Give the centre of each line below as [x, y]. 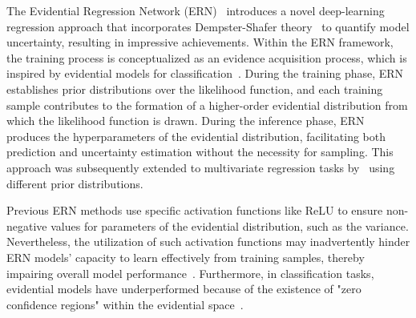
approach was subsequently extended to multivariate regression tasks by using [201, 167]
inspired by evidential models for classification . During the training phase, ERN [205, 73]
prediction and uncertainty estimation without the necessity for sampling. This [200, 152]
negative [27, 225]
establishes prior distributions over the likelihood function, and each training [195, 89]
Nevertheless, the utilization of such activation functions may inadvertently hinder [208, 242]
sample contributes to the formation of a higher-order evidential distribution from [207, 105]
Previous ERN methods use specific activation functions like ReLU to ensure [195, 210]
